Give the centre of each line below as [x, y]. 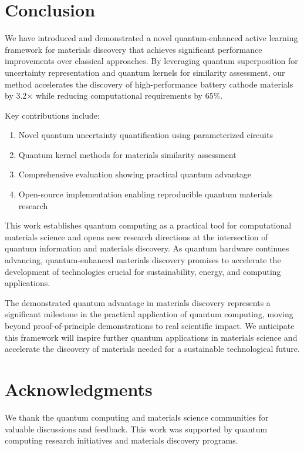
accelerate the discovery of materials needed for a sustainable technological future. [152, 349]
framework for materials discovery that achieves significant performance [134, 49]
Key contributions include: [52, 115]
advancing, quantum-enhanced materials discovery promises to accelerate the [143, 260]
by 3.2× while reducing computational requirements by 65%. [114, 95]
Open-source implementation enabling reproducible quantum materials [146, 194]
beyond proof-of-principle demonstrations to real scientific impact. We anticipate [150, 325]
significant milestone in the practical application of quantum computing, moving [149, 314]
